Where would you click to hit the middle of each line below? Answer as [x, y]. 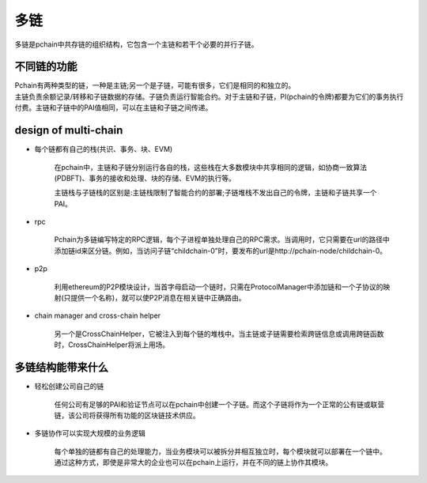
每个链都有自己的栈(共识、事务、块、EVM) [104, 149]
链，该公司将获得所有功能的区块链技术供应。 [127, 415]
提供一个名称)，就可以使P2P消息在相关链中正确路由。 [158, 298]
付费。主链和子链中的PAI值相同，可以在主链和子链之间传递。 [113, 108]
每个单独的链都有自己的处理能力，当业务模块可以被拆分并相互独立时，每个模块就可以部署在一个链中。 [220, 451]
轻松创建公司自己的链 [69, 387]
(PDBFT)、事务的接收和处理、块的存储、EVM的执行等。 [145, 178]
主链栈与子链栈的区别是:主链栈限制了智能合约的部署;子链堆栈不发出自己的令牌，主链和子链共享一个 [215, 193]
